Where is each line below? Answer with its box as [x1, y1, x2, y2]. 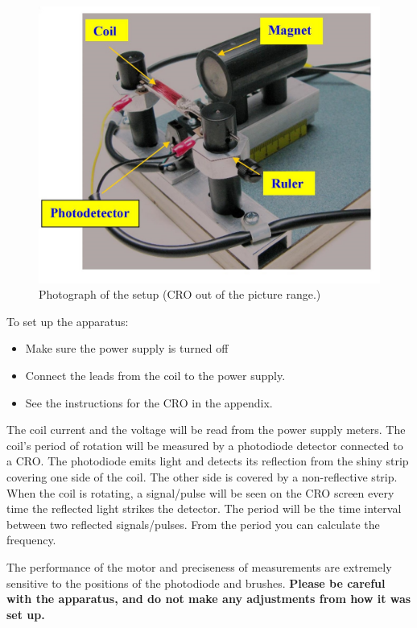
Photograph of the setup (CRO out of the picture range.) [39, 286, 321, 303]
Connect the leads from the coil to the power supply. [25, 367, 286, 384]
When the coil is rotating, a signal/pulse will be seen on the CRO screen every [6, 484, 394, 501]
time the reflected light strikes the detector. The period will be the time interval [6, 500, 402, 517]
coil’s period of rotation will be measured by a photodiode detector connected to [6, 436, 403, 453]
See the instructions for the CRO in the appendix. [25, 394, 273, 411]
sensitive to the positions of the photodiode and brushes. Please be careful [6, 574, 386, 591]
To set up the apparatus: [6, 312, 129, 329]
